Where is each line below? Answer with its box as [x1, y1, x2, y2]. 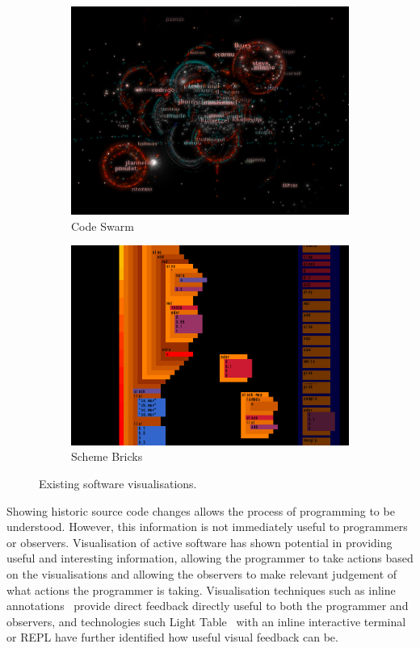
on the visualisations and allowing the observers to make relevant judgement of [6, 565, 397, 582]
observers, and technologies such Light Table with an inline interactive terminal [6, 612, 406, 629]
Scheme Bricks [71, 448, 143, 465]
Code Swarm [71, 217, 134, 234]
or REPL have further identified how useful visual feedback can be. [6, 629, 338, 646]
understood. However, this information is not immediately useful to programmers [6, 518, 408, 535]
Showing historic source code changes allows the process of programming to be [6, 502, 395, 519]
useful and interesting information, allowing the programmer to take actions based [6, 550, 414, 566]
